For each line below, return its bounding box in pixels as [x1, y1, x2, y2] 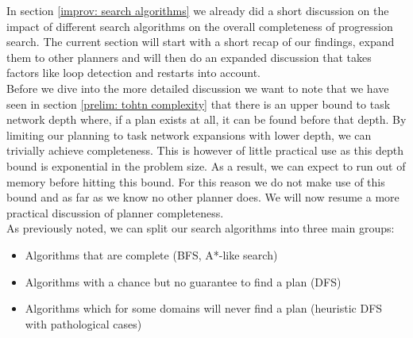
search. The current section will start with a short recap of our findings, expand [6, 33, 395, 50]
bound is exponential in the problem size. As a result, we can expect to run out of [6, 157, 406, 174]
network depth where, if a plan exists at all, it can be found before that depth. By [6, 111, 407, 128]
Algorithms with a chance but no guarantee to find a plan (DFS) [25, 273, 342, 290]
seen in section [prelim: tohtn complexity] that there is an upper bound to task [6, 95, 391, 112]
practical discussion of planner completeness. [6, 204, 224, 221]
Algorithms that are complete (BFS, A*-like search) [25, 246, 278, 263]
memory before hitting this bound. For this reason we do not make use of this [6, 173, 385, 190]
